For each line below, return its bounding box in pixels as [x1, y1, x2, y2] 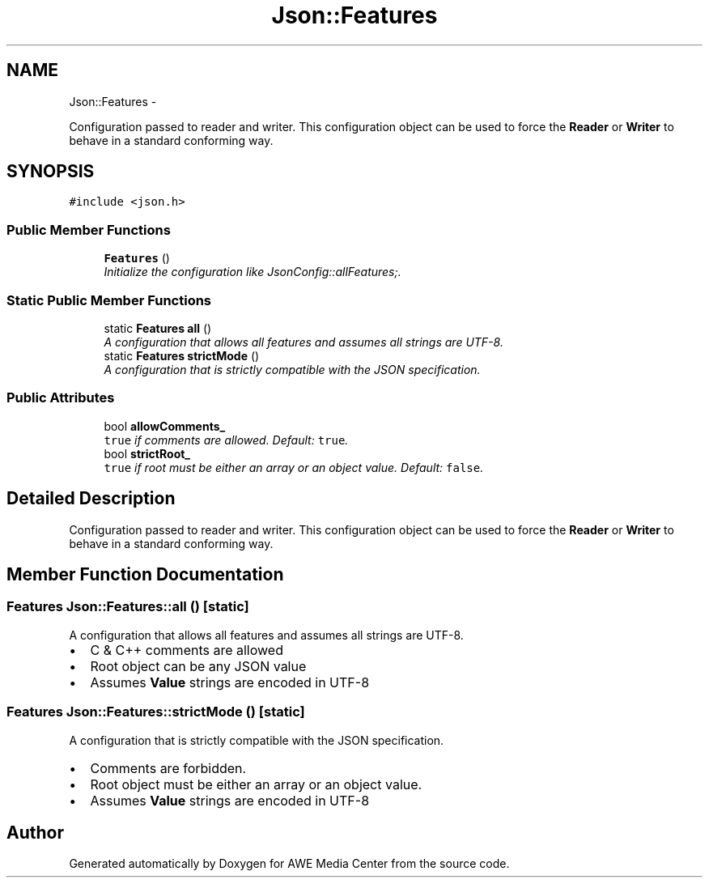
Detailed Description [6, 488, 176, 509]
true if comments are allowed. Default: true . [104, 432, 349, 447]
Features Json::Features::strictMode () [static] [6, 703, 305, 720]
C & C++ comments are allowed [90, 641, 283, 658]
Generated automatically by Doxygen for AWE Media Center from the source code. [69, 856, 510, 871]
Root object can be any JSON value [90, 657, 307, 674]
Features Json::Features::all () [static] [6, 598, 249, 615]
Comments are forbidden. [90, 759, 247, 776]
